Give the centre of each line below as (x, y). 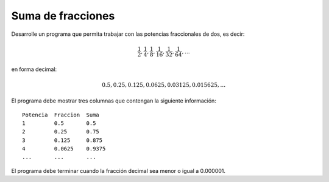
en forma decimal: (34, 69)
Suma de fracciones (63, 16)
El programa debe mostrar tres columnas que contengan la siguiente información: (114, 101)
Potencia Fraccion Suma (61, 115)
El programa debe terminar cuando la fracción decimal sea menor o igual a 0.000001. (118, 170)
